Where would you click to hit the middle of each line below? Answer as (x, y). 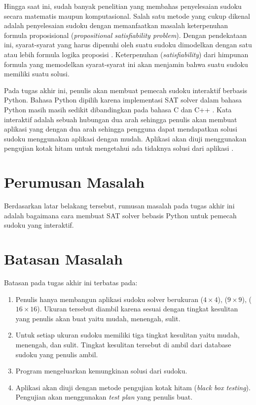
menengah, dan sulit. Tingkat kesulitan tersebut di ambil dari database (123, 344)
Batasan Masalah (63, 259)
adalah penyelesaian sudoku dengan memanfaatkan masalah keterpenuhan (116, 25)
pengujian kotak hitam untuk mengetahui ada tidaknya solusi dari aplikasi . (119, 148)
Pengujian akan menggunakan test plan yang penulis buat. (104, 397)
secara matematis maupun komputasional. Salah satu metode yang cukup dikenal (127, 16)
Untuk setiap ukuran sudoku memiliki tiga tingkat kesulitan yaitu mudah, (128, 335)
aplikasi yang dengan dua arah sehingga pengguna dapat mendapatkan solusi (121, 129)
